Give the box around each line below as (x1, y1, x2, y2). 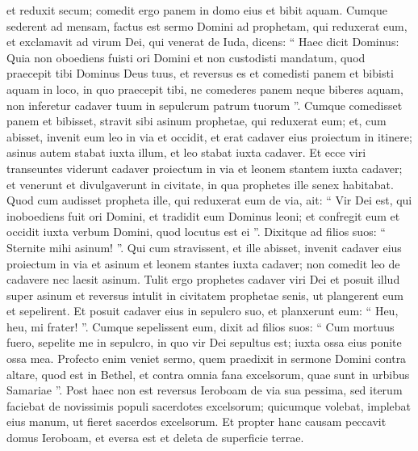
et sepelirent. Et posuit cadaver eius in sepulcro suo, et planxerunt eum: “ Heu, (6, 302, 399, 319)
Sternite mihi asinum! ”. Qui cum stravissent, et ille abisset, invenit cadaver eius (6, 238, 402, 255)
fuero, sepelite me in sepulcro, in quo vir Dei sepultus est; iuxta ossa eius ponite (6, 334, 402, 351)
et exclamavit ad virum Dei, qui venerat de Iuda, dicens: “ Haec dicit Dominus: (6, 33, 399, 50)
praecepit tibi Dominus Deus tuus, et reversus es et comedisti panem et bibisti (6, 65, 394, 82)
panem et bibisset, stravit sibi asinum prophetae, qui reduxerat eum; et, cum (6, 112, 387, 129)
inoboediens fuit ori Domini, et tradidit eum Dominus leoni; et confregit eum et (6, 207, 400, 224)
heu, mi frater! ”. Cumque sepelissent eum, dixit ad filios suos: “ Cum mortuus (6, 318, 395, 335)
